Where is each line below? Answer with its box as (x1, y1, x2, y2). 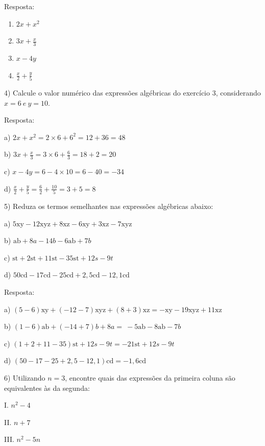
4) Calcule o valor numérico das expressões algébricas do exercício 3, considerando (4, 87, 261, 98)
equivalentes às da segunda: (4, 382, 90, 393)
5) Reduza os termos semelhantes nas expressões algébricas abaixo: (4, 201, 213, 212)
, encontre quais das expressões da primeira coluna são (65, 372, 235, 383)
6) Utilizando (4, 372, 45, 383)
